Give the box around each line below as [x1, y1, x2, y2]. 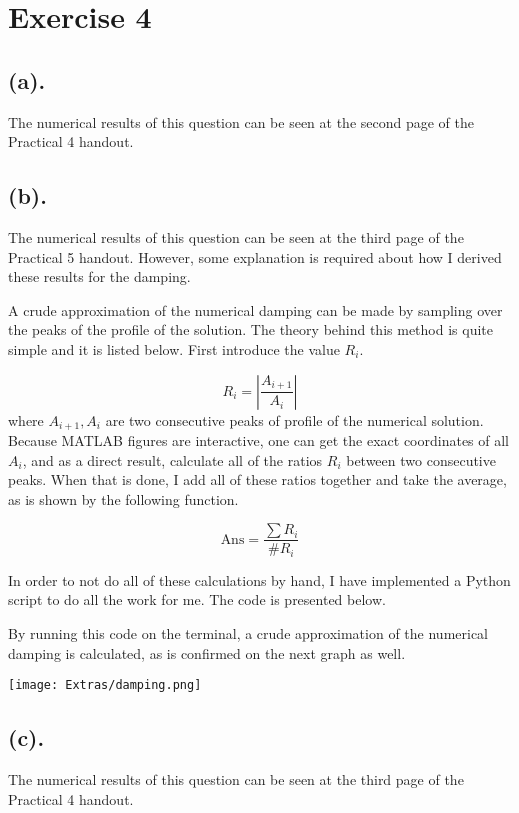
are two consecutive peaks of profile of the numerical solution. [105, 409, 484, 430]
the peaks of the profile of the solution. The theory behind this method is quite [8, 319, 493, 340]
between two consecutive [346, 449, 496, 470]
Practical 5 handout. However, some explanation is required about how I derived [8, 246, 502, 267]
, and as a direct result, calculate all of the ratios [22, 449, 323, 470]
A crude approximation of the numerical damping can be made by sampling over [8, 299, 503, 320]
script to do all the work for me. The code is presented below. [8, 589, 386, 610]
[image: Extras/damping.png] [8, 678, 202, 693]
